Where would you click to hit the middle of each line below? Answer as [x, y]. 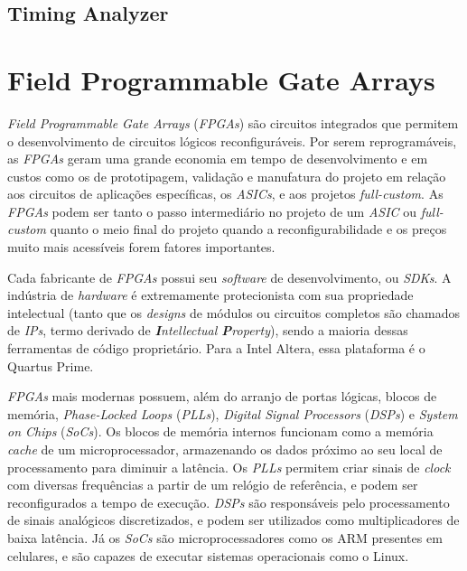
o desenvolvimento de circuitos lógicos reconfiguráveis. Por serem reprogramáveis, [232, 140]
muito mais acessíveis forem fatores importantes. [141, 247]
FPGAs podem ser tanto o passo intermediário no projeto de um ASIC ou [212, 211]
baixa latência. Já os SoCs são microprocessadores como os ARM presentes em [225, 537]
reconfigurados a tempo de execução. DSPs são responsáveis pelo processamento [229, 502]
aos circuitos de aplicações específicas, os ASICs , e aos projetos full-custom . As [225, 194]
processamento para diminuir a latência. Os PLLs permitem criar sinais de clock [229, 467]
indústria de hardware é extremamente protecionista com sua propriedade [210, 295]
